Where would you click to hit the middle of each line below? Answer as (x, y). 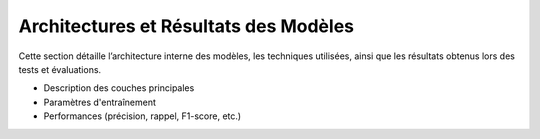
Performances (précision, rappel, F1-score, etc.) (142, 116)
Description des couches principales (119, 88)
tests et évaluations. (60, 69)
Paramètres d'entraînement (100, 102)
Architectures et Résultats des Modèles (186, 26)
